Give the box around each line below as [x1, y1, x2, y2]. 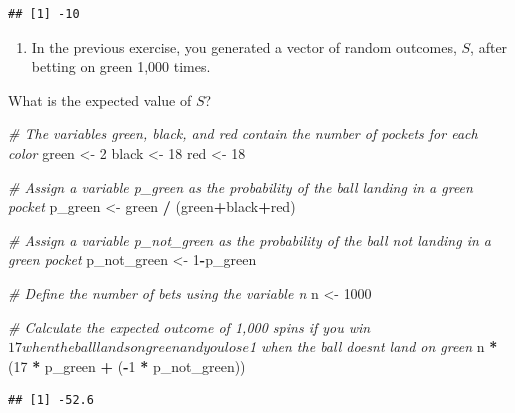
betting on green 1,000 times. [31, 56, 211, 77]
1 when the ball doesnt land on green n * [248, 336, 498, 357]
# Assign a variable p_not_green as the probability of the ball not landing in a [8, 229, 491, 250]
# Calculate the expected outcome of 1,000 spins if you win [8, 316, 371, 337]
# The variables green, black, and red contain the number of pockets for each [8, 123, 478, 144]
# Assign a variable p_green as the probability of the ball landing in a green [8, 176, 473, 197]
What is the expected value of [8, 89, 192, 110]
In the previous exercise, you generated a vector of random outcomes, [31, 36, 457, 57]
